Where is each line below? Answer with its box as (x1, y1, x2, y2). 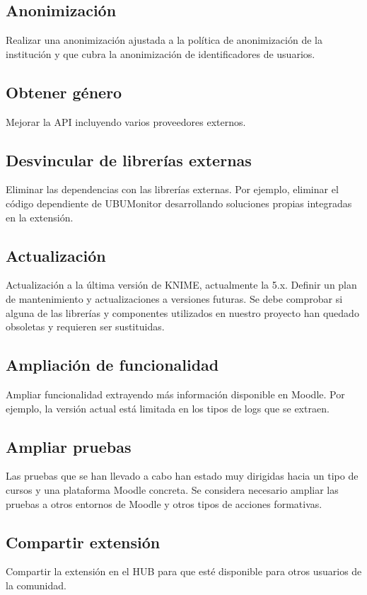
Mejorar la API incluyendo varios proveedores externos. (6, 114, 246, 129)
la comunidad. (6, 577, 66, 592)
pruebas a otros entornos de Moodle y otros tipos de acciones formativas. (6, 496, 322, 511)
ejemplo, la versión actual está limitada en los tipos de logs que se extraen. (6, 400, 330, 415)
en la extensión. (6, 209, 74, 224)
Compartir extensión (6, 531, 161, 553)
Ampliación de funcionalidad (6, 354, 219, 376)
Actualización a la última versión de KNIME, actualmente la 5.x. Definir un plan (6, 277, 357, 292)
